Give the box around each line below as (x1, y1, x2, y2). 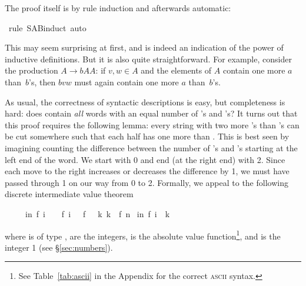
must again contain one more (74, 75, 179, 88)
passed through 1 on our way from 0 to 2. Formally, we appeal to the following (5, 176, 288, 188)
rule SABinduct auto (8, 21, 87, 34)
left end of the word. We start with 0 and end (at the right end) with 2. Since (5, 153, 285, 165)
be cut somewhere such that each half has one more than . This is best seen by (5, 130, 290, 142)
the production (5, 64, 58, 77)
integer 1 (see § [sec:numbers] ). (5, 241, 113, 253)
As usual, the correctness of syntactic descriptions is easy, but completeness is (5, 95, 285, 108)
